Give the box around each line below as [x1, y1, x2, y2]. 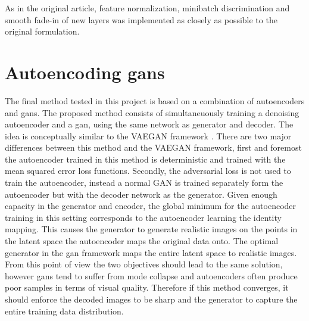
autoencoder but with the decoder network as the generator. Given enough [5, 188, 277, 200]
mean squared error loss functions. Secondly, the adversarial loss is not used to [5, 164, 291, 177]
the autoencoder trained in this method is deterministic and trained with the [5, 152, 286, 165]
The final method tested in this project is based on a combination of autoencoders [5, 94, 305, 107]
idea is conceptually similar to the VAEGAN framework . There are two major [5, 129, 292, 142]
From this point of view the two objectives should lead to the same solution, [5, 258, 283, 270]
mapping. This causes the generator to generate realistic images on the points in [5, 223, 298, 235]
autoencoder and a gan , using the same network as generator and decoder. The [5, 118, 294, 130]
